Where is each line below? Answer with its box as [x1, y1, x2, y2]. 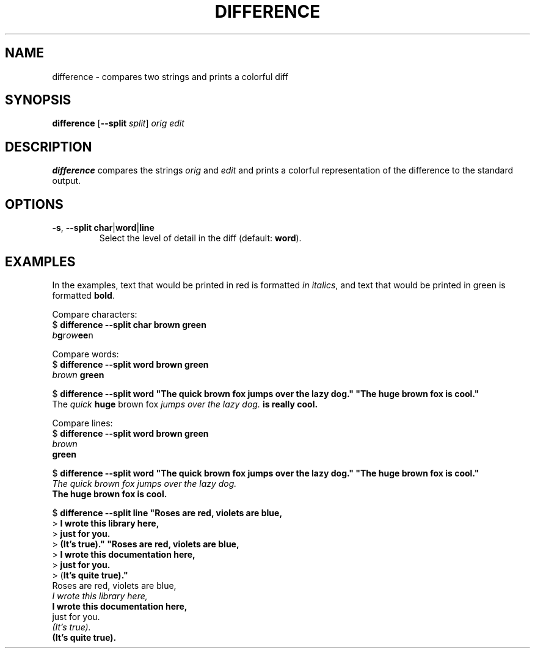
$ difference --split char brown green [52, 319, 206, 330]
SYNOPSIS [5, 92, 71, 108]
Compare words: [52, 348, 119, 359]
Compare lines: [52, 417, 113, 428]
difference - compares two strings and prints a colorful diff [52, 71, 288, 82]
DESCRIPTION [5, 139, 92, 155]
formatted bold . [52, 290, 115, 301]
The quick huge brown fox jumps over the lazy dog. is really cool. [52, 398, 318, 409]
